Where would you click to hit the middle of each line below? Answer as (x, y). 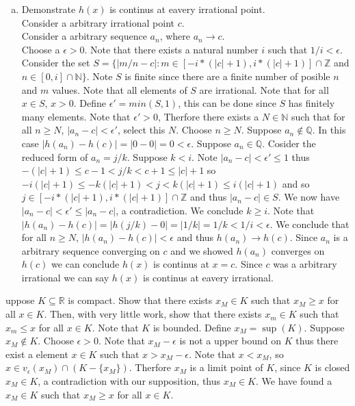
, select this (141, 130)
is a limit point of (226, 367)
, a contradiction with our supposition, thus (129, 381)
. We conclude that (310, 224)
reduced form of (55, 156)
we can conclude (86, 264)
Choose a (41, 49)
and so (296, 183)
